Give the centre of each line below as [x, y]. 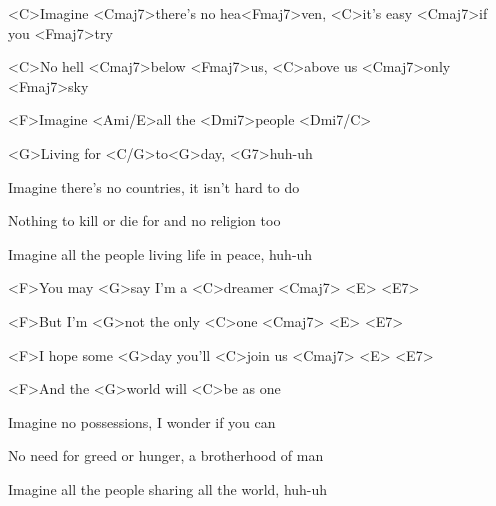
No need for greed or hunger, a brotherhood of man [166, 455]
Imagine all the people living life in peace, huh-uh [160, 253]
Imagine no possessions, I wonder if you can [142, 421]
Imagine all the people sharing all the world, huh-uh [168, 488]
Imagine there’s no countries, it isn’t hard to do [154, 186]
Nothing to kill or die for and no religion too [144, 220]
